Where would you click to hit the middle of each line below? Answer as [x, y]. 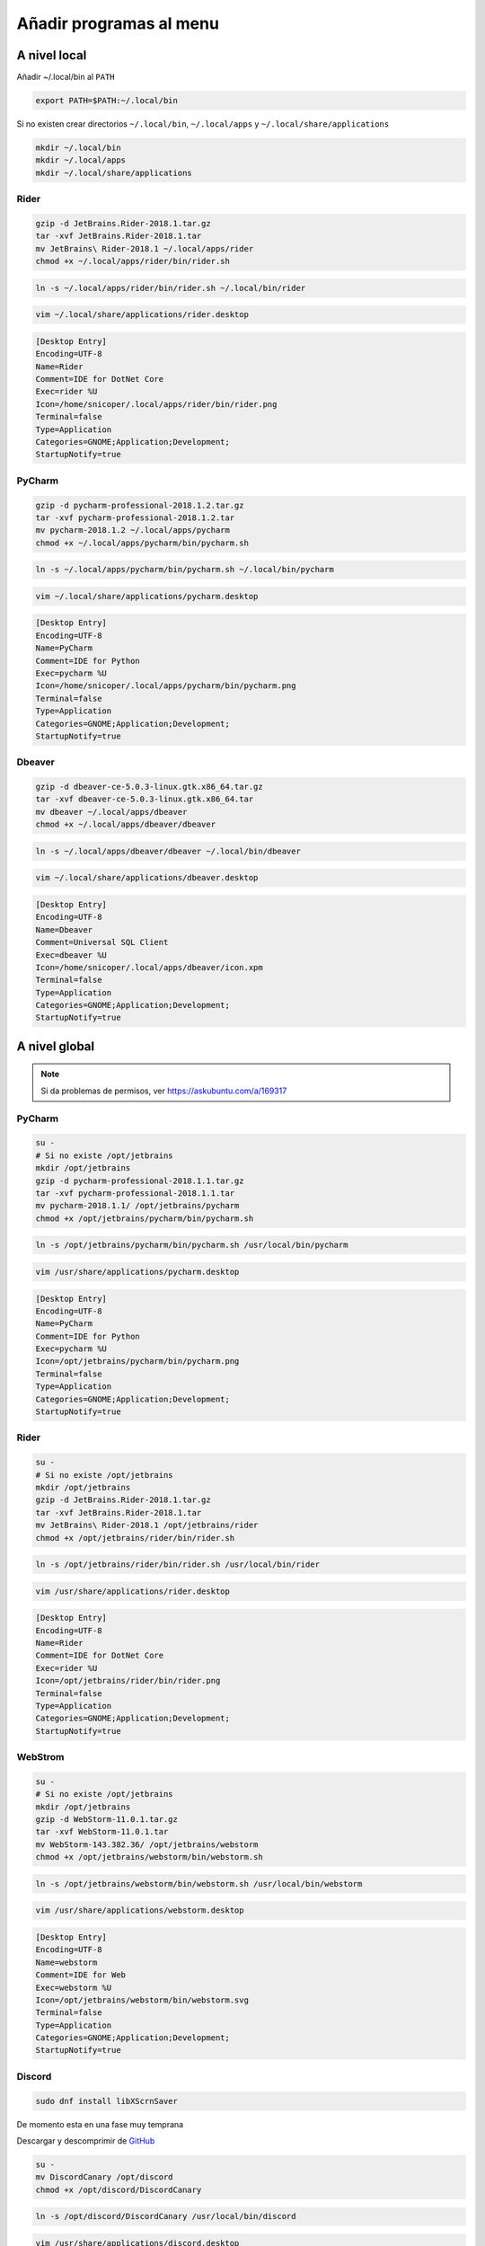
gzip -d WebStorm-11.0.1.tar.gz [107, 1820]
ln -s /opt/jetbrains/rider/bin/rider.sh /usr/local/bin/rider [178, 1565]
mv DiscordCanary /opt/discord [105, 2177]
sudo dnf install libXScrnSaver [107, 2101]
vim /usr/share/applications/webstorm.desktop [140, 1910]
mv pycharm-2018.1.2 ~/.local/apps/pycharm [133, 531]
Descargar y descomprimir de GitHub [86, 2141]
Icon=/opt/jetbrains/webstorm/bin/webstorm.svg [142, 2000]
